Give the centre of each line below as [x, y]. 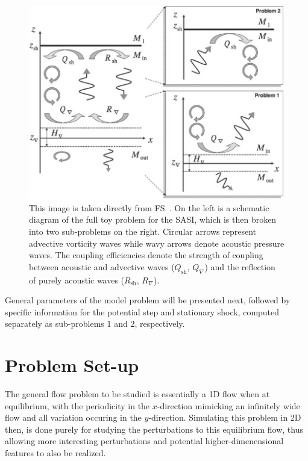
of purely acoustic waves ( [77, 280]
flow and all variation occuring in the [73, 417]
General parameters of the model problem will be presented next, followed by [148, 300]
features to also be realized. [55, 452]
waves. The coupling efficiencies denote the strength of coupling [146, 255]
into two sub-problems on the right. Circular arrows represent [143, 231]
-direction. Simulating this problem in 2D [225, 417]
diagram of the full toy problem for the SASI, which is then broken [153, 219]
